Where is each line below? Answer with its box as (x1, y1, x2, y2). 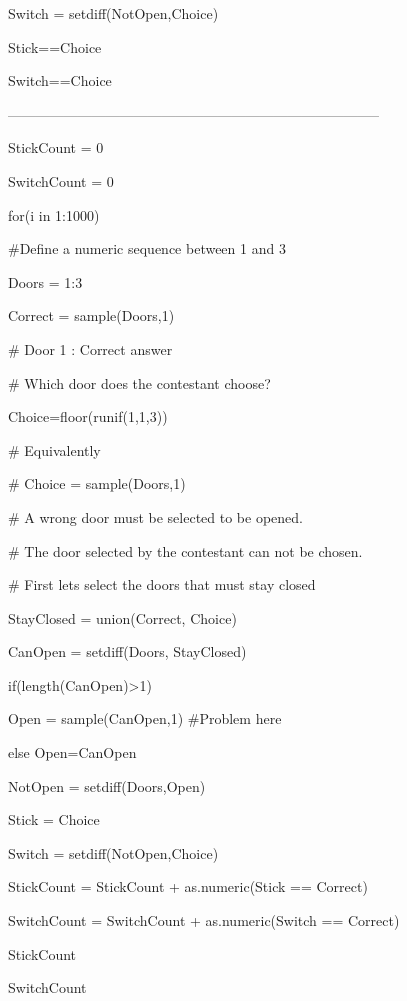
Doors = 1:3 (8, 271, 83, 292)
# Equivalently (8, 439, 101, 460)
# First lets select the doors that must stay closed (8, 574, 316, 595)
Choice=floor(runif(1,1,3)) (8, 406, 168, 427)
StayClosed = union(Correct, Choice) (8, 607, 237, 628)
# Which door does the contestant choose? (8, 372, 271, 393)
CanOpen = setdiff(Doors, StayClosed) (8, 641, 247, 662)
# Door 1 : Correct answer (8, 338, 173, 359)
